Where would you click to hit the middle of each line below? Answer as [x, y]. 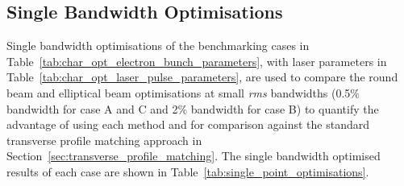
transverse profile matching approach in [104, 140]
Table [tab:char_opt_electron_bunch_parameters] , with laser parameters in [197, 61]
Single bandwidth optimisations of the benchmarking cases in [158, 45]
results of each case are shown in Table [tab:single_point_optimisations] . [188, 171]
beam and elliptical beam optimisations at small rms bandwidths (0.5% [183, 92]
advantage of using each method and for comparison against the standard [188, 124]
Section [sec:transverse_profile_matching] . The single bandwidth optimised [194, 156]
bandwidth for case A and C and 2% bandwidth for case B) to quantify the [193, 108]
